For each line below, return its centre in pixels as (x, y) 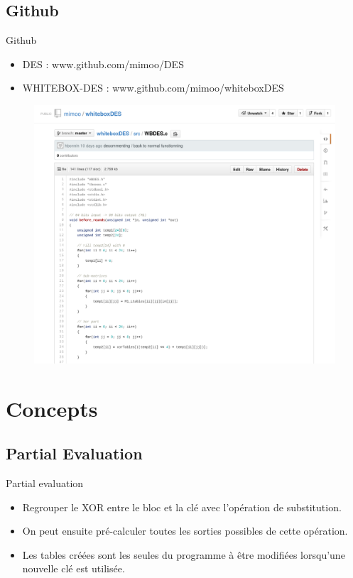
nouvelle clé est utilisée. (74, 568)
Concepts (52, 408)
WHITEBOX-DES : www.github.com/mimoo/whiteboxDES (153, 88)
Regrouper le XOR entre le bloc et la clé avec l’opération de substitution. (182, 507)
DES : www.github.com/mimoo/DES (103, 64)
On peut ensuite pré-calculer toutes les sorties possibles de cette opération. (185, 531)
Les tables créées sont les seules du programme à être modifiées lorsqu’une (184, 554)
